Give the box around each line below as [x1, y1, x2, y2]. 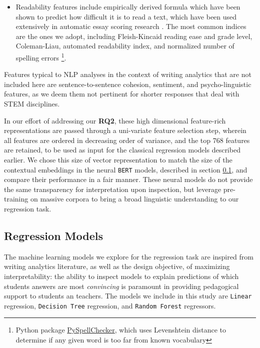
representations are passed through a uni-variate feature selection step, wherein [4, 125, 246, 135]
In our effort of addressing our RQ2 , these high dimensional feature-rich [4, 115, 226, 125]
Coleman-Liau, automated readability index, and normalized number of [15, 40, 234, 51]
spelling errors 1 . [15, 50, 66, 62]
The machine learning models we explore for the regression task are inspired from [4, 251, 253, 261]
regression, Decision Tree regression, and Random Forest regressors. [4, 300, 216, 310]
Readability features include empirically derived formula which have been [15, 1, 240, 11]
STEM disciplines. [4, 98, 60, 108]
